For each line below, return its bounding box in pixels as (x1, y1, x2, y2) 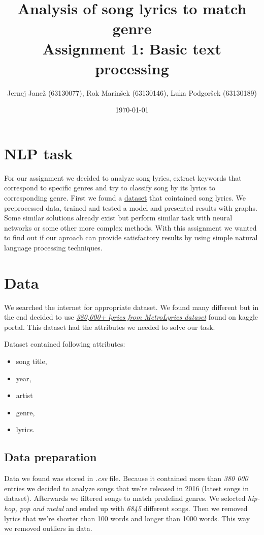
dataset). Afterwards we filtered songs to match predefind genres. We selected (4, 493, 246, 503)
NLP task (4, 143, 73, 163)
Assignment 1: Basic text (42, 38, 222, 59)
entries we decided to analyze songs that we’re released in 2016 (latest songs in (4, 483, 249, 493)
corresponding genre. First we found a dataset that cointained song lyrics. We (4, 192, 246, 203)
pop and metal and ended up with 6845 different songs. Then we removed (19, 503, 248, 514)
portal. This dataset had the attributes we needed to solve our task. (4, 321, 215, 332)
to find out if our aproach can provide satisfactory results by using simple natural (4, 232, 258, 243)
